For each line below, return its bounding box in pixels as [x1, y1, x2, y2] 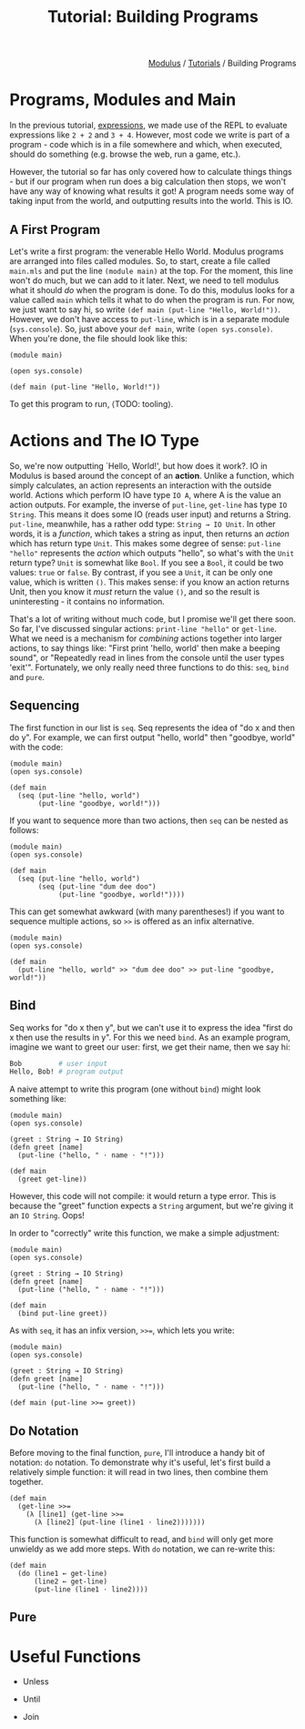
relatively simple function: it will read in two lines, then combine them [9, 1467, 269, 1478]
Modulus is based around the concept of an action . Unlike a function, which [9, 470, 295, 481]
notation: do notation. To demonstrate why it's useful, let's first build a [9, 1457, 271, 1468]
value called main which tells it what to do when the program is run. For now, [9, 294, 295, 305]
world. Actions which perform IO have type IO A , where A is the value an [9, 489, 281, 500]
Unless [22, 1676, 49, 1687]
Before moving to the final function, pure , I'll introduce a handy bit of [9, 1448, 266, 1459]
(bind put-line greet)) [17, 1309, 107, 1318]
